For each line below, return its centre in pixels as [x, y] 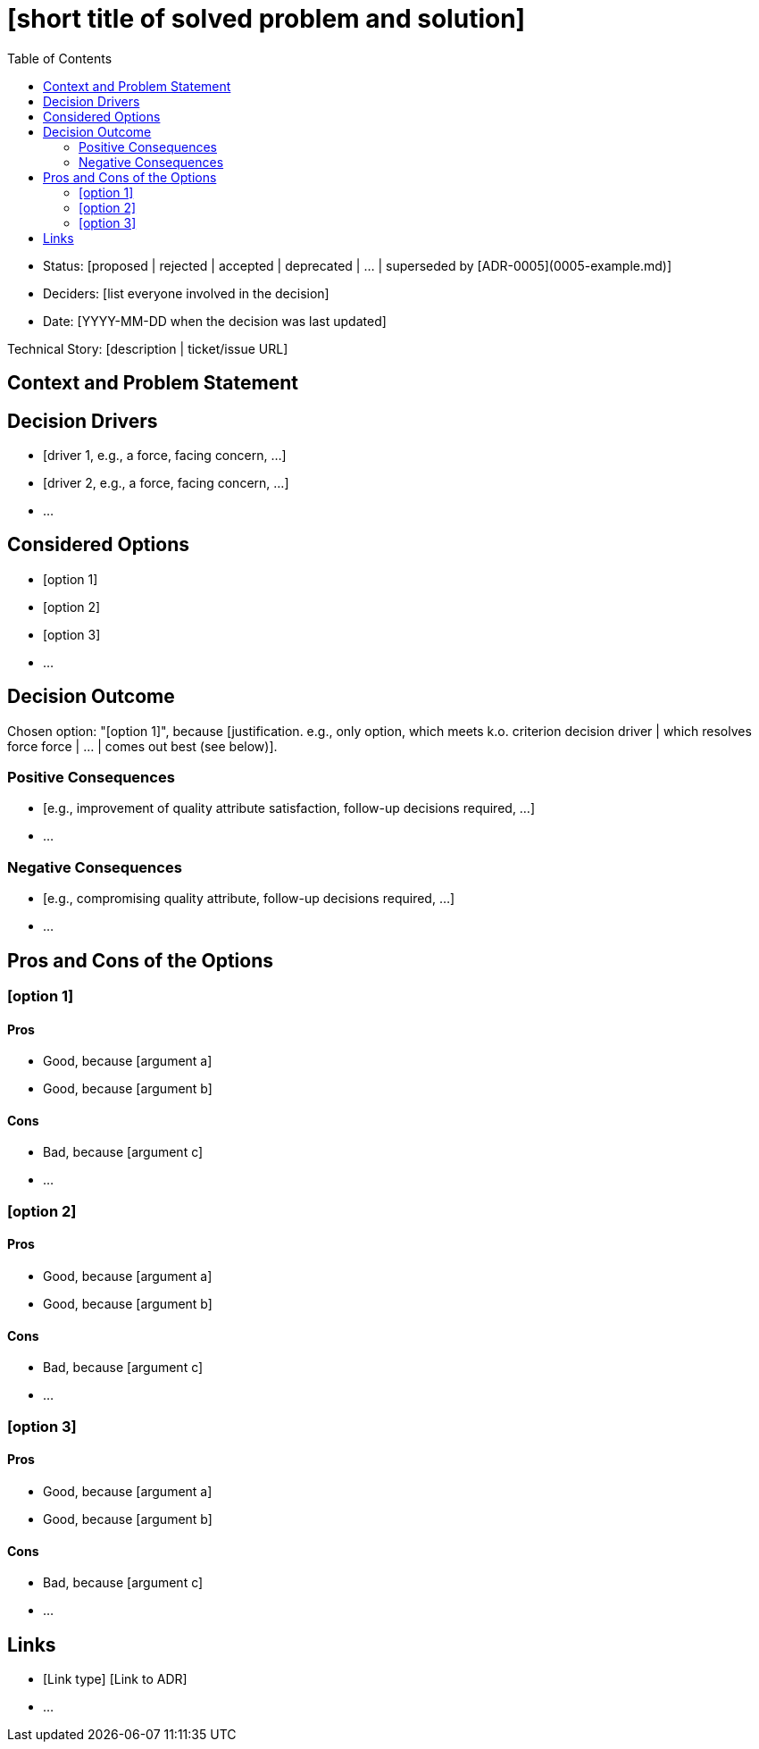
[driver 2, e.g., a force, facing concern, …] [166, 483]
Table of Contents [60, 58]
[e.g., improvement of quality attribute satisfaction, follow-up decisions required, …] [289, 808]
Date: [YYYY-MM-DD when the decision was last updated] [215, 321]
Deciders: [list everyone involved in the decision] [186, 293]
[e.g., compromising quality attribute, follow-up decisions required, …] [249, 899]
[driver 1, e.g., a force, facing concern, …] [165, 456]
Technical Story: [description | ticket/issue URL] [148, 348]
